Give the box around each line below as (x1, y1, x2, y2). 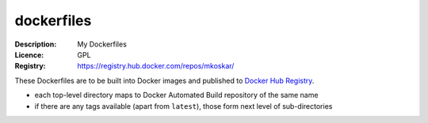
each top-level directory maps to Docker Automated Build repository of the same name (34, 91, 319, 100)
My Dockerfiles (77, 39, 127, 49)
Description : (14, 39, 57, 49)
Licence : (14, 50, 44, 59)
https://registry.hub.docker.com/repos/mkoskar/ (77, 61, 235, 71)
